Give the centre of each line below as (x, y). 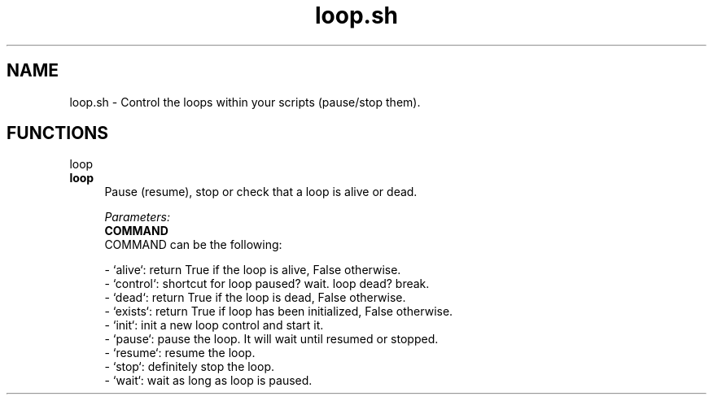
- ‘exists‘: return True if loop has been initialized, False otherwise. (279, 312)
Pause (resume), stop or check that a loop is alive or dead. (261, 192)
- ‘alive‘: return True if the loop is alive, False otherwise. (253, 270)
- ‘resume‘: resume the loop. (180, 353)
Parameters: (138, 217)
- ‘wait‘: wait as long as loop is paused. (208, 381)
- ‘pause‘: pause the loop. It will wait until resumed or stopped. (271, 339)
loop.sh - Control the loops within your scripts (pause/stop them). (245, 102)
